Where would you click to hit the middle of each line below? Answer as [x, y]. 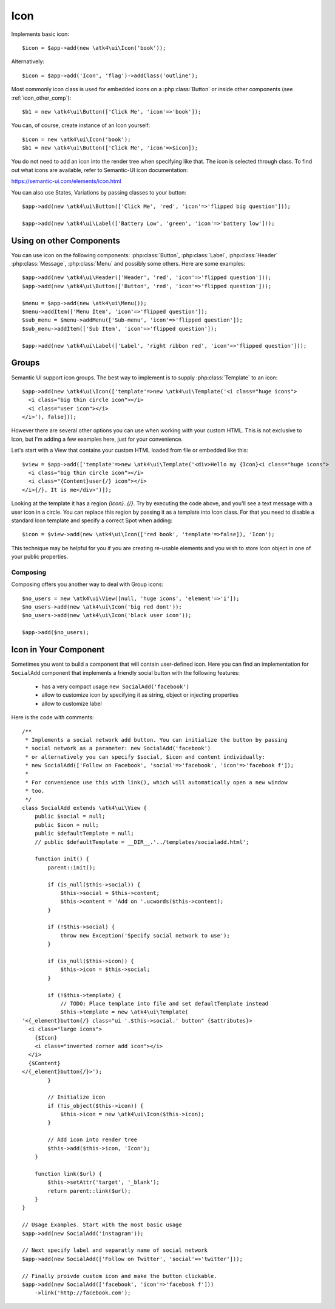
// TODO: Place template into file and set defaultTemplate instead [164, 1003]
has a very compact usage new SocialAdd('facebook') [116, 686]
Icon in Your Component [58, 650]
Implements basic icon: [40, 34]
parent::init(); [72, 867]
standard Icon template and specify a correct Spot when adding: [92, 520]
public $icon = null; [67, 825]
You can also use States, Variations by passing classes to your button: [99, 192]
